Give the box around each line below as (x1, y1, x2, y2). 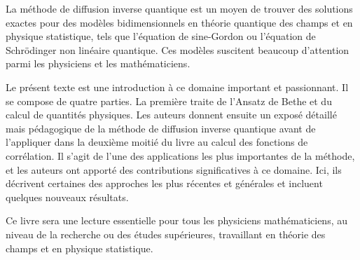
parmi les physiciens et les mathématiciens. (6, 56, 191, 71)
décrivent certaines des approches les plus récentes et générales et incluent (6, 176, 323, 191)
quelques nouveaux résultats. (6, 189, 129, 204)
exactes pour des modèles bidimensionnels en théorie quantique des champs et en (6, 15, 353, 29)
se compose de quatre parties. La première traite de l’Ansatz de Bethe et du (6, 93, 332, 108)
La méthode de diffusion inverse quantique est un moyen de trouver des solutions (6, 1, 353, 15)
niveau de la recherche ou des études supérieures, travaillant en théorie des (6, 226, 326, 241)
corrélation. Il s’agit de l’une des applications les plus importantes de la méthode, (6, 148, 355, 163)
